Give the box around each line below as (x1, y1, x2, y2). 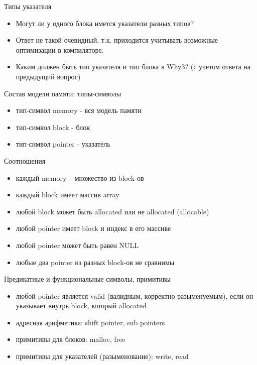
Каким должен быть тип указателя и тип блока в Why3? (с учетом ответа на (16, 61, 250, 72)
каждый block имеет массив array (16, 189, 119, 200)
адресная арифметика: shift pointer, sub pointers (16, 317, 165, 327)
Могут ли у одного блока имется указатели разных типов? (16, 18, 194, 28)
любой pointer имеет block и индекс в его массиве (16, 223, 171, 233)
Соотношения (4, 155, 46, 166)
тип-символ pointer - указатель (16, 139, 110, 149)
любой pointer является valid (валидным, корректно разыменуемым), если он (16, 290, 253, 301)
